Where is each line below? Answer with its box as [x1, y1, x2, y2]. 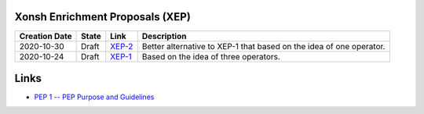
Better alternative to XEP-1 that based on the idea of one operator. [141, 41, 386, 52]
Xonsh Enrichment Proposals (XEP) [14, 10, 192, 23]
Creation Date [19, 30, 72, 41]
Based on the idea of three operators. [141, 51, 280, 62]
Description [141, 30, 187, 41]
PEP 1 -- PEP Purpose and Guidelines [34, 92, 155, 102]
